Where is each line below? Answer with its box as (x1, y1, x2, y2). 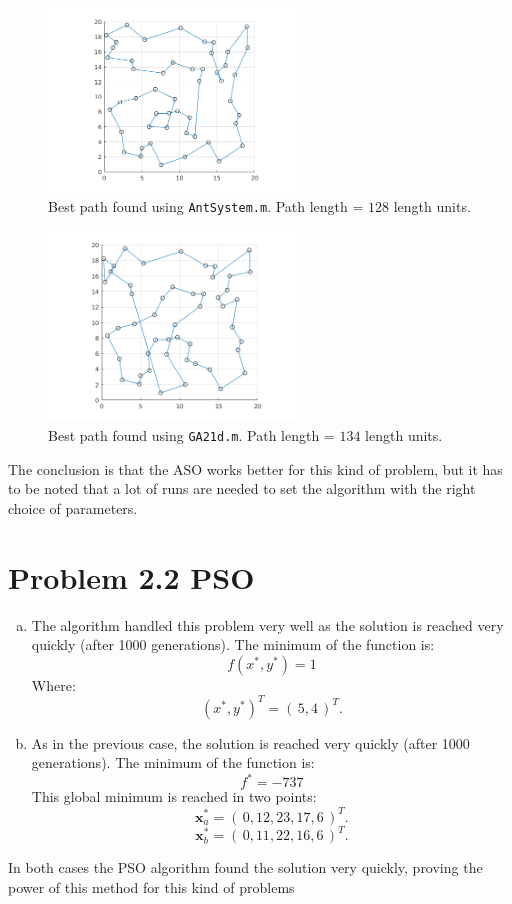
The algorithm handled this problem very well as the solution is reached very (31, 614, 504, 635)
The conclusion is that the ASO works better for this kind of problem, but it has (8, 458, 503, 479)
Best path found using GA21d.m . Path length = (48, 424, 335, 445)
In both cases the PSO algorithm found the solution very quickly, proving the (8, 857, 483, 878)
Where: (31, 674, 76, 695)
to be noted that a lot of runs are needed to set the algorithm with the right (8, 478, 476, 499)
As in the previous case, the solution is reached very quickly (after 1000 (31, 732, 470, 753)
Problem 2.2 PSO (8, 556, 255, 597)
